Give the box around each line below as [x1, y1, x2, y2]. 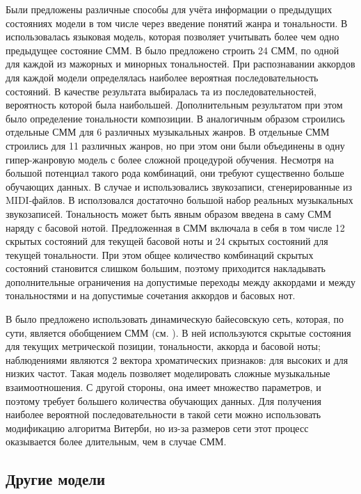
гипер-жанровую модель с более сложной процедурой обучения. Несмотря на [6, 152, 334, 166]
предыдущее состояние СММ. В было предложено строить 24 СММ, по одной [6, 42, 339, 57]
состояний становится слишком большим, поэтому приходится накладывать [6, 261, 326, 276]
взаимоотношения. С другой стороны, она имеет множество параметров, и [6, 380, 321, 395]
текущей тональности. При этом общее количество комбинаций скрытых [6, 247, 314, 262]
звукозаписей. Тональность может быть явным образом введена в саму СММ [6, 206, 332, 221]
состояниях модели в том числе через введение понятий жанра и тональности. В [6, 15, 348, 30]
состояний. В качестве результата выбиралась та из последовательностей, [6, 83, 316, 98]
